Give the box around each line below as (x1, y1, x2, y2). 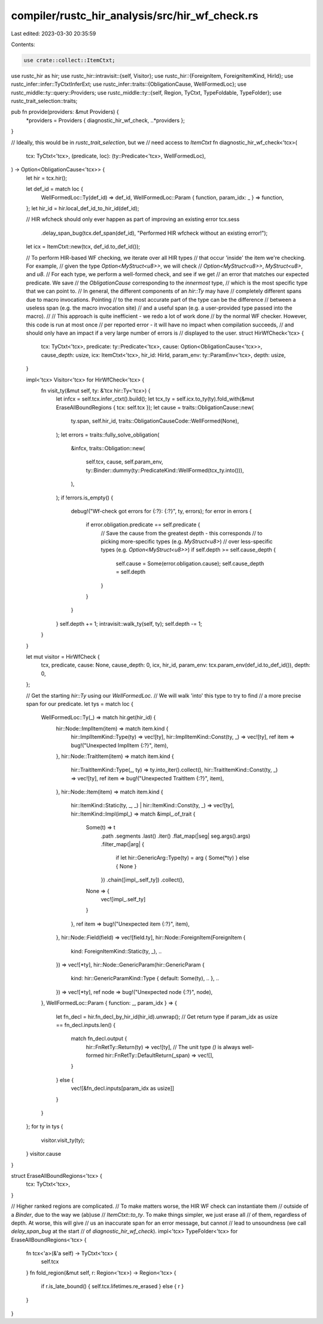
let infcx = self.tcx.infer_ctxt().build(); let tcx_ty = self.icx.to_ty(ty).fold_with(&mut (56, 395, 254, 402)
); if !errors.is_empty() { (56, 494, 114, 501)
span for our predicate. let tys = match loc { (26, 700, 134, 707)
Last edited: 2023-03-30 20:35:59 (11, 30, 96, 37)
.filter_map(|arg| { (100, 841, 145, 848)
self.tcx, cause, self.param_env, (86, 458, 164, 465)
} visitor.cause (26, 1150, 62, 1158)
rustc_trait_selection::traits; (11, 98, 78, 105)
